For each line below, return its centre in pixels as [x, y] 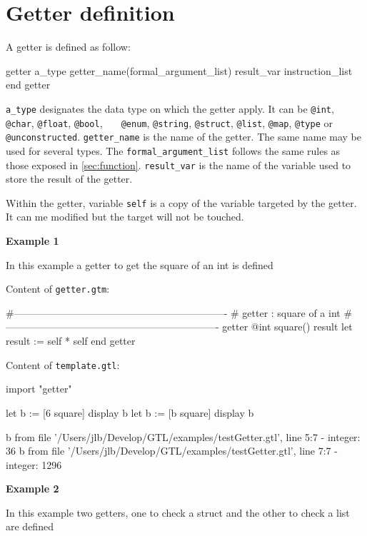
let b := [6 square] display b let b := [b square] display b [130, 412]
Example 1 [32, 241]
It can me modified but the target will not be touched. [125, 217]
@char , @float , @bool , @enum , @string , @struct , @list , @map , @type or [169, 122]
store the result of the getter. [69, 179]
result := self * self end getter [71, 341]
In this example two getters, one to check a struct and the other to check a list [178, 512]
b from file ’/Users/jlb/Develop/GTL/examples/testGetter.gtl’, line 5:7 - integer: [183, 436]
